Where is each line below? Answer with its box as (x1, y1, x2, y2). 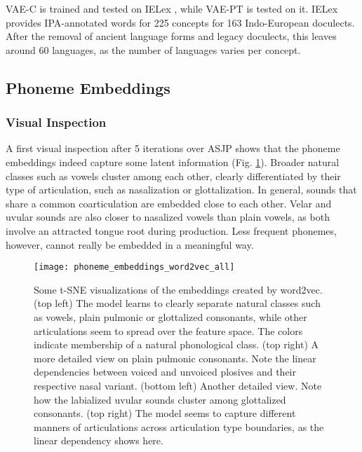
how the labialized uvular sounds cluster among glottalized (34, 392, 286, 406)
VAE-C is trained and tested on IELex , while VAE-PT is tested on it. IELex (6, 1, 338, 15)
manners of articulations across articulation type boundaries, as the (34, 419, 324, 434)
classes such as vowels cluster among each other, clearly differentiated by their (6, 168, 341, 183)
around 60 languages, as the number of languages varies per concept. (6, 42, 301, 57)
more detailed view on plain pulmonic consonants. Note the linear (34, 350, 316, 365)
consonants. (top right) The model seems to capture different (34, 406, 296, 420)
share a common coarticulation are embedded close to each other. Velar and (6, 196, 332, 210)
